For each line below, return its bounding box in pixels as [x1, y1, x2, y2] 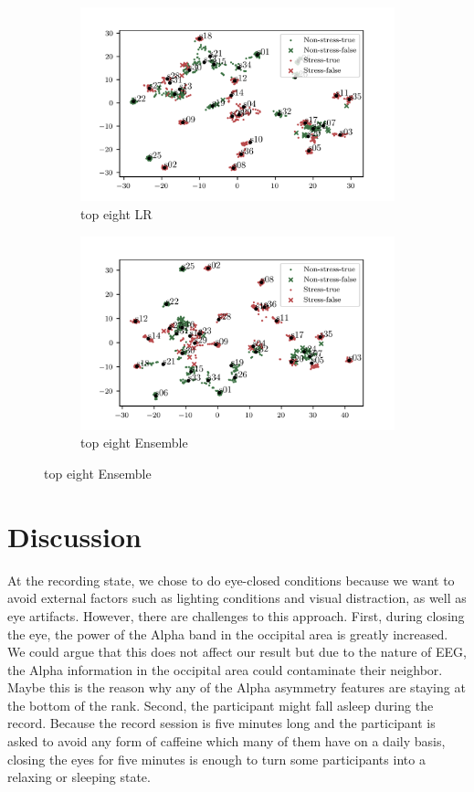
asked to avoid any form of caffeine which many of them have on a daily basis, [7, 732, 446, 751]
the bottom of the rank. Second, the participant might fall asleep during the [7, 695, 434, 714]
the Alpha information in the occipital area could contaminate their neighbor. [7, 660, 443, 679]
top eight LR [80, 204, 153, 223]
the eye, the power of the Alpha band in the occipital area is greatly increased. [7, 624, 448, 643]
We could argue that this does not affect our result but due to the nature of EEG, [7, 642, 467, 661]
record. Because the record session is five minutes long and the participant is [7, 713, 436, 733]
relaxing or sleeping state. [7, 767, 151, 787]
